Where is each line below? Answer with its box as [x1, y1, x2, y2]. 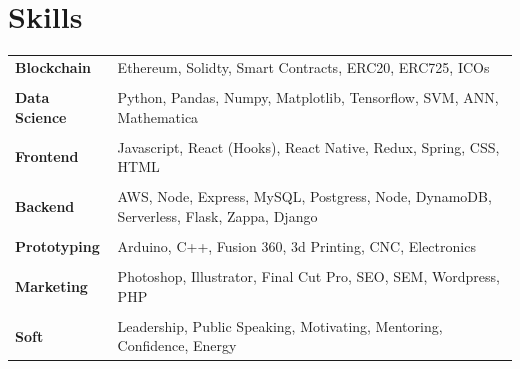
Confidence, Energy [117, 335, 237, 356]
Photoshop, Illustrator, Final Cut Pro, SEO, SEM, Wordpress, [117, 266, 500, 287]
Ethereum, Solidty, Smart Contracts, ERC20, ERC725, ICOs [117, 56, 490, 77]
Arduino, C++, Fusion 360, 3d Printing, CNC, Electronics [117, 236, 476, 257]
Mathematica [117, 106, 199, 127]
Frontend [15, 146, 79, 167]
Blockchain [15, 56, 92, 77]
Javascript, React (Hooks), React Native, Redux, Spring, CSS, [117, 136, 500, 157]
